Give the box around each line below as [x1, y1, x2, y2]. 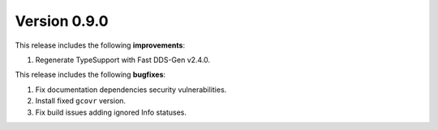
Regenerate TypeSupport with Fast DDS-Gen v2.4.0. [35, 55, 211, 65]
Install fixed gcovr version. [35, 96, 126, 106]
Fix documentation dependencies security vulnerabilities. [35, 85, 227, 94]
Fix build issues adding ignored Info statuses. [35, 107, 187, 117]
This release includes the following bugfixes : [15, 69, 166, 80]
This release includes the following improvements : [15, 40, 186, 50]
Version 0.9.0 [15, 12, 109, 30]
